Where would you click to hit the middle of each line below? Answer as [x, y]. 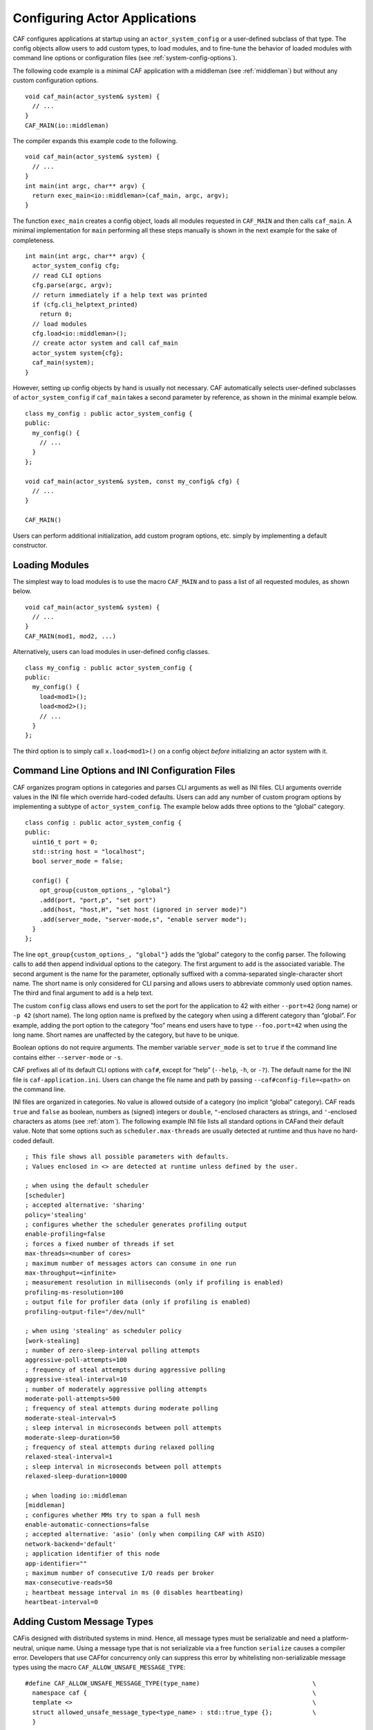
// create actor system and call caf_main [105, 343]
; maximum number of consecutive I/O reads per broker [120, 1573]
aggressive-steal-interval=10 [76, 1380]
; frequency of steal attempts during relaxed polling [120, 1447]
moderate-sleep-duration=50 [73, 1437]
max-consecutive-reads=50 [69, 1583]
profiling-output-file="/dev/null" [85, 1312]
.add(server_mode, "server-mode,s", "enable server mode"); [143, 919]
